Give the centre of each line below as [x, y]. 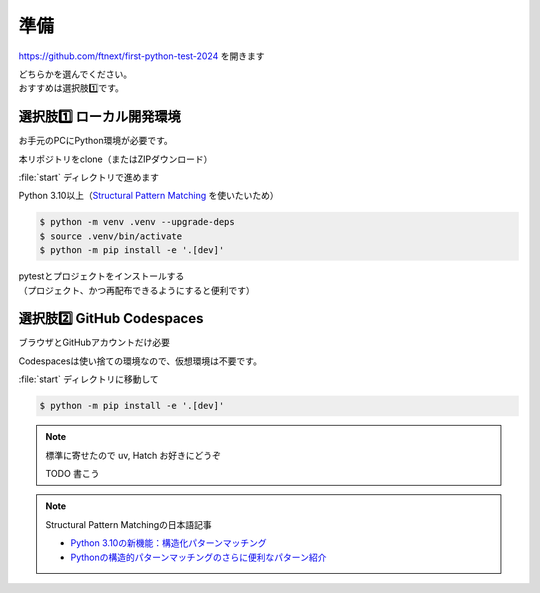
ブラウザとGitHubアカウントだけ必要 [94, 342]
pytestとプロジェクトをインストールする [101, 276]
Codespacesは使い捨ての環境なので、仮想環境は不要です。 [140, 361]
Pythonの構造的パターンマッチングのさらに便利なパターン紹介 [198, 557]
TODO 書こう [72, 473]
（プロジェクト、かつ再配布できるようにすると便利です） [136, 290]
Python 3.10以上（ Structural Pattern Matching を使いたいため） [148, 196]
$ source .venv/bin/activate [111, 236]
